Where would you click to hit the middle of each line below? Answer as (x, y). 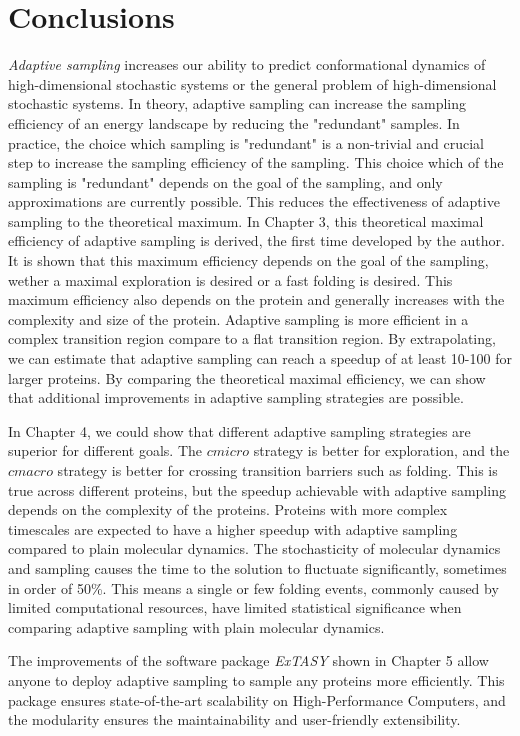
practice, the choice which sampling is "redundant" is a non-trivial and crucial (246, 142)
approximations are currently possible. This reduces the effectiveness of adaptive (254, 201)
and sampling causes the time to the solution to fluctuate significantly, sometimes (257, 567)
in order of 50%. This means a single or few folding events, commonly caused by (253, 587)
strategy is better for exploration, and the (381, 450)
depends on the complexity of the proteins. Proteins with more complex (228, 509)
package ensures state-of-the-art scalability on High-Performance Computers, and (257, 699)
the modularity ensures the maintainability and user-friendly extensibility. (234, 719)
